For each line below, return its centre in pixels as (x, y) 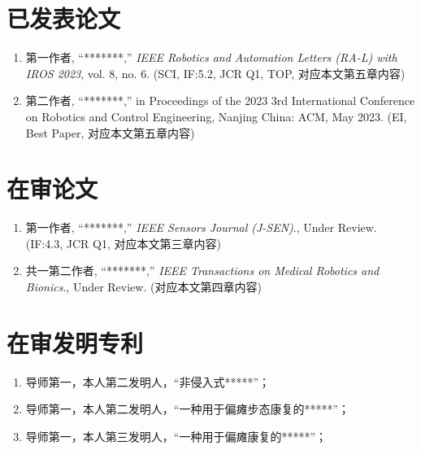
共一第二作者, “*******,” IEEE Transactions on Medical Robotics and (202, 271)
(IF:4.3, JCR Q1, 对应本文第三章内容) (123, 243)
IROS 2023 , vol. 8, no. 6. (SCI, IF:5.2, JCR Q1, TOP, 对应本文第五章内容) (215, 73)
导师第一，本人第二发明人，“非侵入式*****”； (148, 381)
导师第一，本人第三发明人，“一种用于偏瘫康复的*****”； (176, 436)
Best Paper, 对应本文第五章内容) (110, 132)
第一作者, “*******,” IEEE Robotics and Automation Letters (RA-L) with (211, 57)
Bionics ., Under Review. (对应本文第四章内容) (143, 286)
